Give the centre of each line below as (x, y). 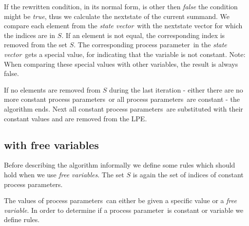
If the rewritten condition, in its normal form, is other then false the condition (121, 6)
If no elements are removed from (52, 89)
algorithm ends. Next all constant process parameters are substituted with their (124, 108)
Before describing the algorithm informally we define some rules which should (120, 165)
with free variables (51, 144)
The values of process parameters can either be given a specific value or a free (120, 200)
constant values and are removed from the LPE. (76, 118)
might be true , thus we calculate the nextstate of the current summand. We (117, 16)
